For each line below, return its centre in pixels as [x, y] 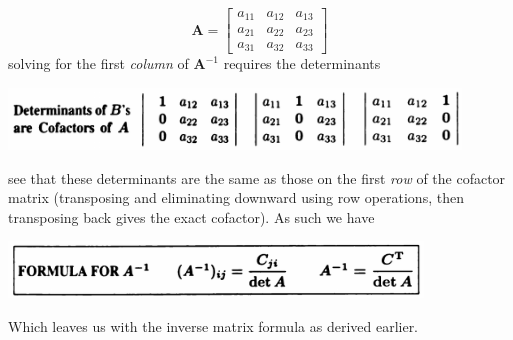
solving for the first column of [98, 63]
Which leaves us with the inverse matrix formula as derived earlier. [213, 325]
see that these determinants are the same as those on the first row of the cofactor [257, 177]
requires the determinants [302, 63]
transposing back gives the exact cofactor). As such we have [191, 216]
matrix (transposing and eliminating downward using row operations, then [236, 197]
